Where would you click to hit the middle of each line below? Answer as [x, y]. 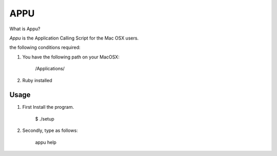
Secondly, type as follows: [50, 130]
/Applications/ [50, 69]
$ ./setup [45, 119]
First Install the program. [48, 107]
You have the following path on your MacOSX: [71, 57]
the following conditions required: [45, 47]
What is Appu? [25, 29]
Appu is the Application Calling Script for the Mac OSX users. [74, 38]
